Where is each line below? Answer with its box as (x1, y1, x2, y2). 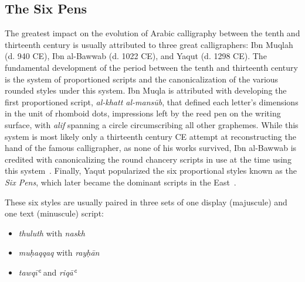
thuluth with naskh (18, 226, 85, 239)
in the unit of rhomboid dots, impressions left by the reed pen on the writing (5, 107, 281, 119)
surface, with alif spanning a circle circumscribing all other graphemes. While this (5, 118, 299, 130)
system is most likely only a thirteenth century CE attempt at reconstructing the (5, 130, 296, 142)
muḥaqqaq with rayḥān (18, 246, 100, 259)
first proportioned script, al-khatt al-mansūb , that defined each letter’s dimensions (5, 95, 299, 108)
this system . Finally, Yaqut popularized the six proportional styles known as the (5, 164, 297, 177)
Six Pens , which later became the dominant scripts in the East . (5, 176, 236, 188)
